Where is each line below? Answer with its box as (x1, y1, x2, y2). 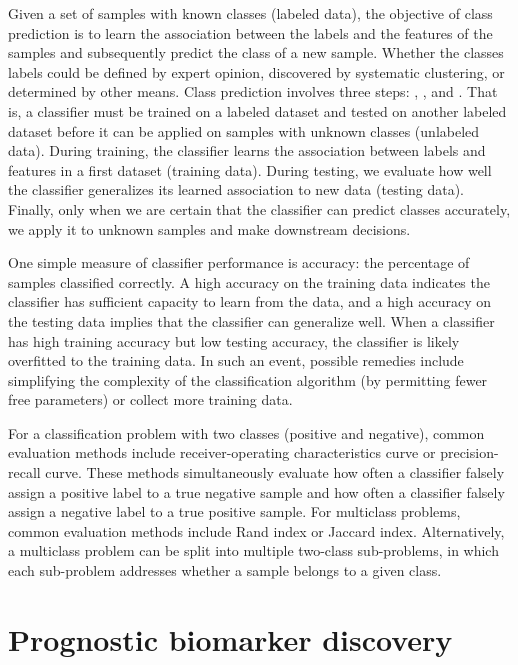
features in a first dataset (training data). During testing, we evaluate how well (8, 159, 492, 180)
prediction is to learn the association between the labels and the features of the (8, 22, 493, 43)
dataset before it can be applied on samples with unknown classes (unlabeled (8, 120, 480, 141)
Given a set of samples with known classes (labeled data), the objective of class (8, 3, 493, 23)
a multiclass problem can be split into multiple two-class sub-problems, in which (8, 540, 499, 561)
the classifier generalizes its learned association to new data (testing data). (8, 179, 465, 200)
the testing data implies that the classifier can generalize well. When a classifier (8, 310, 495, 331)
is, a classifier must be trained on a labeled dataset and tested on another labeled (8, 100, 507, 121)
